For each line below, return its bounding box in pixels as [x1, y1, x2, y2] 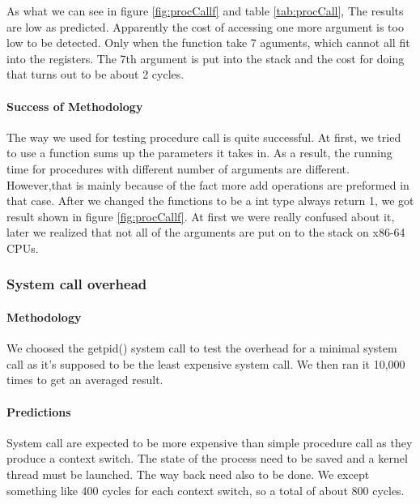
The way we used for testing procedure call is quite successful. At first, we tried [6, 128, 401, 145]
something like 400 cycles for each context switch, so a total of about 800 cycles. [6, 481, 405, 498]
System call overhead [6, 274, 147, 294]
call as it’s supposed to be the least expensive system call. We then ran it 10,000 [6, 355, 405, 372]
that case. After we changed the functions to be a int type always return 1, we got [6, 192, 414, 209]
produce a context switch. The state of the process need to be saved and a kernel [6, 450, 408, 467]
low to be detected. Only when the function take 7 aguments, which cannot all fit [6, 34, 410, 51]
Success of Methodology [6, 97, 143, 114]
